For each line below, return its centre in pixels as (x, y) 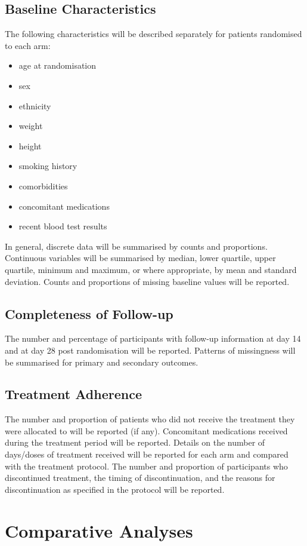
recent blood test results (63, 226)
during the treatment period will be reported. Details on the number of (135, 442)
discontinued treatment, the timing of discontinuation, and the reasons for (140, 478)
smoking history (48, 166)
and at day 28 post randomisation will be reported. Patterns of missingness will (150, 350)
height (30, 145)
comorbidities (43, 185)
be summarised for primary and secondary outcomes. (102, 362)
